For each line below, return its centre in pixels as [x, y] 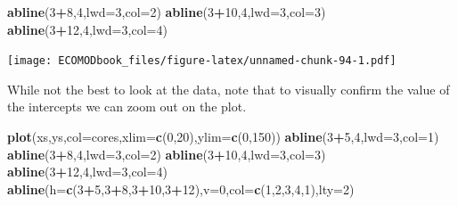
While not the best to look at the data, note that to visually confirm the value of [229, 89]
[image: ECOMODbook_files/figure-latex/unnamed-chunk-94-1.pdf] [202, 61]
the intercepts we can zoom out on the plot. [127, 107]
